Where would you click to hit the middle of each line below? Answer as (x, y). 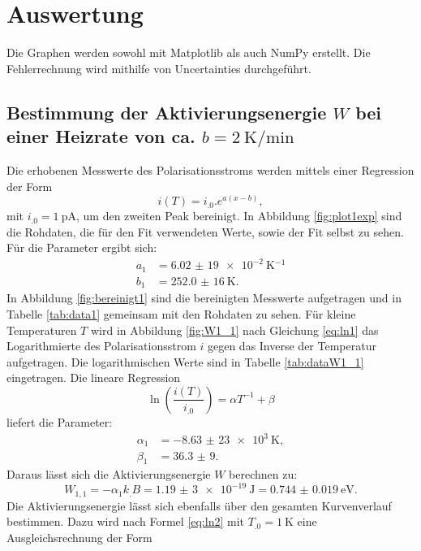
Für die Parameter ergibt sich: (82, 247)
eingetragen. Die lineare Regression (94, 377)
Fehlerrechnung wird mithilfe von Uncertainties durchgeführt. (159, 68)
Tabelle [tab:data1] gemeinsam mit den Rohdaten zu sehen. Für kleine (181, 313)
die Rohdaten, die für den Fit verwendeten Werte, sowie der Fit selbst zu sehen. (205, 231)
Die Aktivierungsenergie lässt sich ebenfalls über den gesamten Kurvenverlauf (199, 505)
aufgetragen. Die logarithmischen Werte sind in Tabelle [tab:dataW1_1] (185, 361)
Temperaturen (42, 330)
